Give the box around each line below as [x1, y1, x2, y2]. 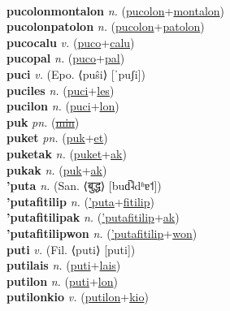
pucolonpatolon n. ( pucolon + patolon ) [7, 18, 205, 35]
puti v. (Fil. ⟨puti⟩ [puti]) [7, 240, 136, 257]
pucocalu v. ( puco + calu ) [7, 33, 135, 50]
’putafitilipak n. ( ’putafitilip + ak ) [7, 209, 180, 226]
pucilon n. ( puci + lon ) [7, 97, 119, 114]
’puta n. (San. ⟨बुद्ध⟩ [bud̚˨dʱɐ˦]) [7, 177, 162, 194]
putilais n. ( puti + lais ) [7, 257, 121, 274]
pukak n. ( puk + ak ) [7, 161, 107, 178]
